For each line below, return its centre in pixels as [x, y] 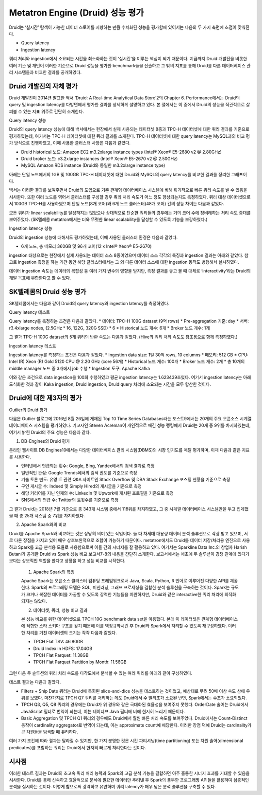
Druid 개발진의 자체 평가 [43, 86]
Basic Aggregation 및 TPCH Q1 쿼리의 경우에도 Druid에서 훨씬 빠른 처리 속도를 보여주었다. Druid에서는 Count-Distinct [134, 718]
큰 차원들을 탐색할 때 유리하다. [50, 732]
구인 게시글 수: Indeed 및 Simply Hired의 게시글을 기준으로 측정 [81, 486]
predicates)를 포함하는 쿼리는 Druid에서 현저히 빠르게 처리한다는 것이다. [78, 747]
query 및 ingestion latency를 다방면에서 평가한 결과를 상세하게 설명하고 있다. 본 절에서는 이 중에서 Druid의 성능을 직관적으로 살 [130, 105]
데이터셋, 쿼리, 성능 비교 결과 [60, 610]
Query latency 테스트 [30, 312]
